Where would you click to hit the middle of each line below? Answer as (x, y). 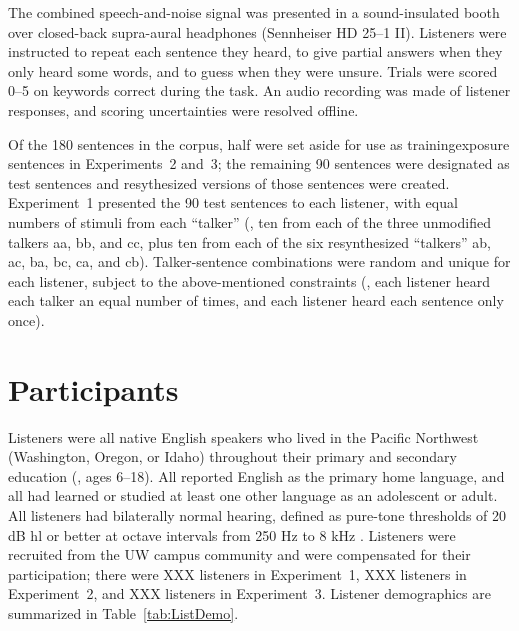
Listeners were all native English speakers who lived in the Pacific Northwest (243, 436)
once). (26, 319)
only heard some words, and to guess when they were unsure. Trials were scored (253, 70)
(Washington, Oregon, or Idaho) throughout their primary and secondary (232, 456)
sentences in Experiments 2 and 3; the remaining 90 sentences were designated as (259, 163)
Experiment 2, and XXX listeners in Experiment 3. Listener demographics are (249, 593)
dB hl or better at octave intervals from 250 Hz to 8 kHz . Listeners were (232, 534)
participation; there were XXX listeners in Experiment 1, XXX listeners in (237, 573)
